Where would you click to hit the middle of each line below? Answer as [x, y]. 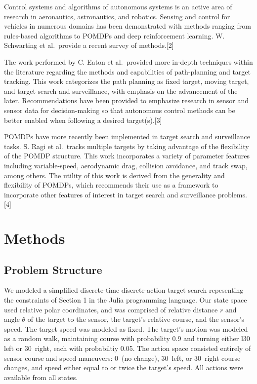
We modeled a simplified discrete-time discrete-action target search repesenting [124, 290]
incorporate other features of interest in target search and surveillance [110, 194]
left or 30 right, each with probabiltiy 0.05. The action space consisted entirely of [128, 348]
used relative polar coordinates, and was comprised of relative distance [111, 309]
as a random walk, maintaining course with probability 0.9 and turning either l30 [127, 338]
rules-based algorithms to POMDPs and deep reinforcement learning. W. [114, 35]
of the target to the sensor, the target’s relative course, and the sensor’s [136, 319]
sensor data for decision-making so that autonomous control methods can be [120, 110]
